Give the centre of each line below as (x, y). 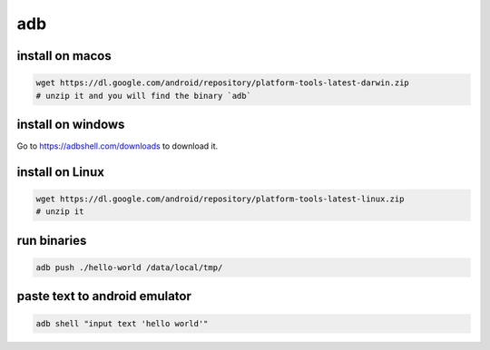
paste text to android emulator (104, 296)
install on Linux (60, 172)
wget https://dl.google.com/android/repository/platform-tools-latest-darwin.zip (223, 83)
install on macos (64, 56)
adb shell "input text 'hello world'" (122, 323)
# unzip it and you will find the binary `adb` (143, 96)
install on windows (71, 124)
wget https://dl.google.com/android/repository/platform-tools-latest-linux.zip (220, 199)
